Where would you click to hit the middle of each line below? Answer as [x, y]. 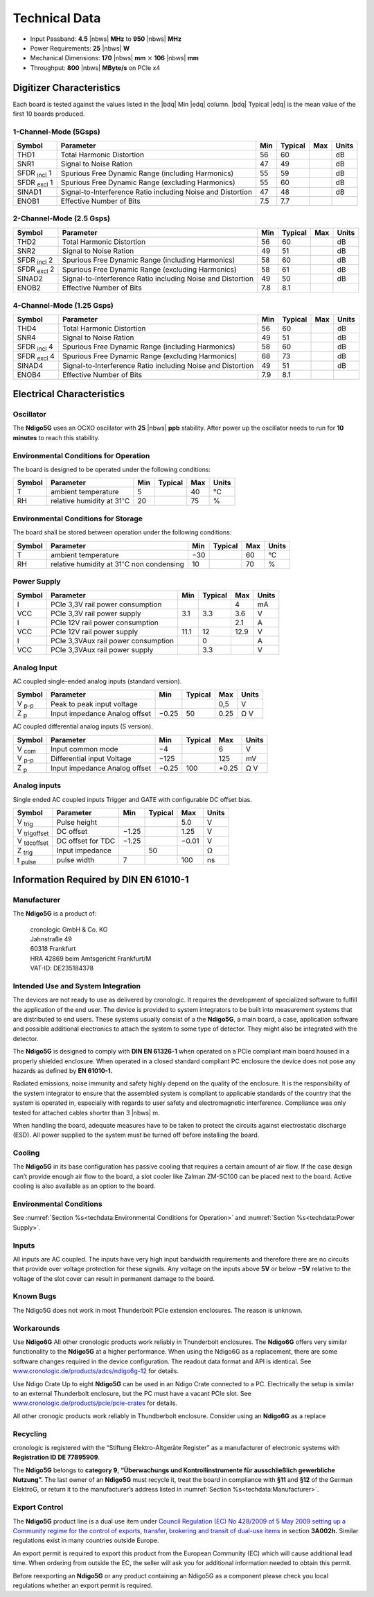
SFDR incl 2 [35, 261]
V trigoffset [33, 832]
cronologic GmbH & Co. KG [69, 930]
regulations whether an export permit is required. [83, 1585]
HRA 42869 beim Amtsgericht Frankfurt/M [91, 958]
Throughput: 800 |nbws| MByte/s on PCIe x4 [95, 68]
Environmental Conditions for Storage [78, 518]
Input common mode [84, 749]
